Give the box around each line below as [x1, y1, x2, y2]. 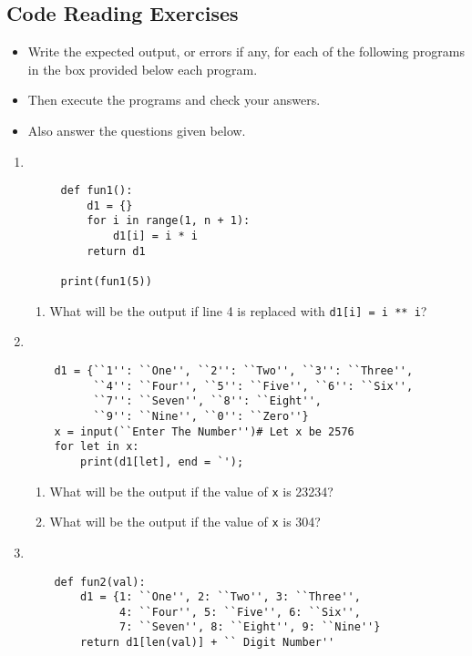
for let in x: [54, 440, 139, 454]
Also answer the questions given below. [27, 120, 246, 139]
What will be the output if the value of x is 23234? [49, 481, 333, 500]
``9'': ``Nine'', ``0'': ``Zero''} [93, 409, 309, 423]
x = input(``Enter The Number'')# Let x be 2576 [54, 425, 354, 438]
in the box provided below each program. [27, 59, 258, 78]
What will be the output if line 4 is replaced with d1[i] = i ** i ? [49, 301, 427, 320]
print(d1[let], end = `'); [80, 455, 244, 468]
